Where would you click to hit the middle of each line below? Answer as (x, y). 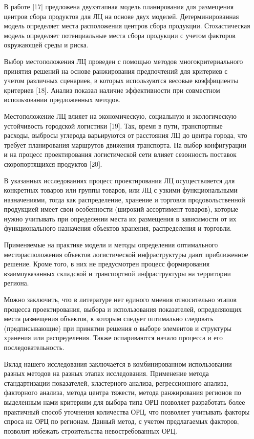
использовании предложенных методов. (62, 99)
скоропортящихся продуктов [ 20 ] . (53, 164)
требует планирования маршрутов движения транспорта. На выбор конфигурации (125, 144)
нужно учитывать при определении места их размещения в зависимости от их (120, 218)
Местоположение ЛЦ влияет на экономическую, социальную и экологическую (120, 116)
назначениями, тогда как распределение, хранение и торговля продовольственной (125, 199)
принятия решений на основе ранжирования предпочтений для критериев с (116, 71)
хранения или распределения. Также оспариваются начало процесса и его (113, 338)
